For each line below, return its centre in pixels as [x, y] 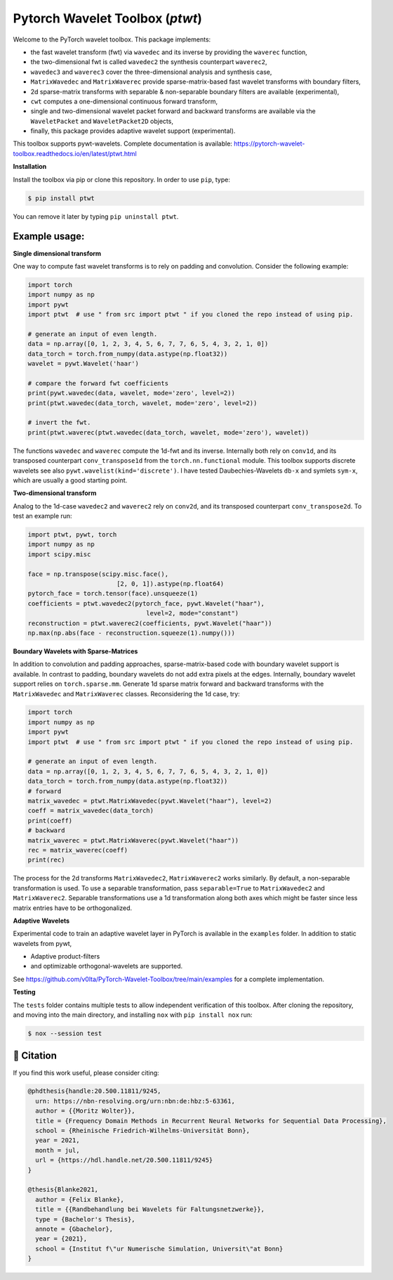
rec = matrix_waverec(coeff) [78, 850]
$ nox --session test [65, 1033]
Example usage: [49, 237]
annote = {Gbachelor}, [74, 1229]
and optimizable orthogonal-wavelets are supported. [107, 966]
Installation [30, 167]
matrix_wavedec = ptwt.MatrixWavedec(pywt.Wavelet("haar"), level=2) [150, 801]
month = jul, [58, 1150]
